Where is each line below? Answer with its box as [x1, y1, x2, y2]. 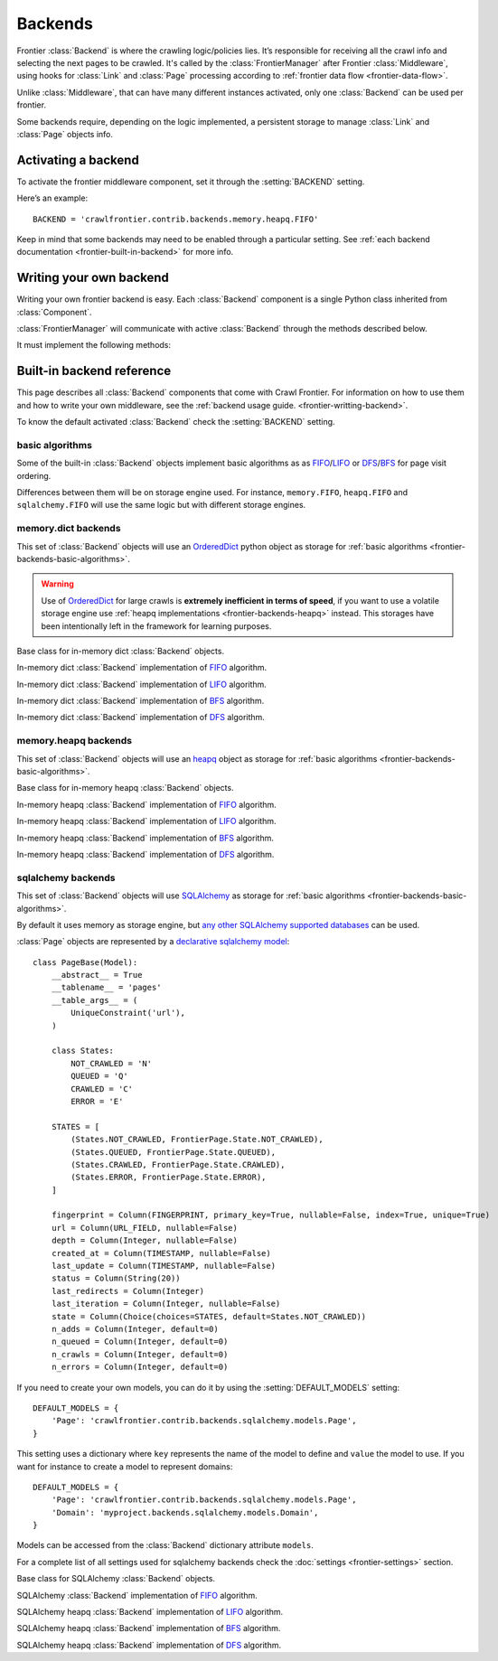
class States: [51, 1046, 115, 1056]
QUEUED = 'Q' [70, 1071, 128, 1082]
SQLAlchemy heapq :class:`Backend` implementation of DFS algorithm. [16, 1639, 282, 1650]
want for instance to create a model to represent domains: [16, 1460, 233, 1472]
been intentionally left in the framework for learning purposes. [41, 620, 272, 632]
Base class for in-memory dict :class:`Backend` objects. [16, 645, 225, 656]
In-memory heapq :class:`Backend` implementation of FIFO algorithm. [16, 799, 277, 810]
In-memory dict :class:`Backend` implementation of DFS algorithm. [16, 712, 266, 723]
